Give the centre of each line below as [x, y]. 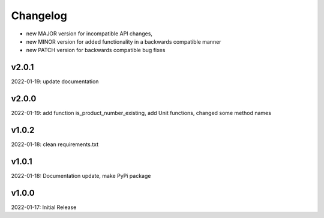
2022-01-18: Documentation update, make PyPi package [81, 175]
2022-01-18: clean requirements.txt [55, 144]
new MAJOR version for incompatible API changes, [89, 34]
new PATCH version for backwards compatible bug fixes [96, 50]
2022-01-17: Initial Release [44, 207]
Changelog [39, 16]
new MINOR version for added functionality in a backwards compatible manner [124, 41]
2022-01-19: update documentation [55, 81]
